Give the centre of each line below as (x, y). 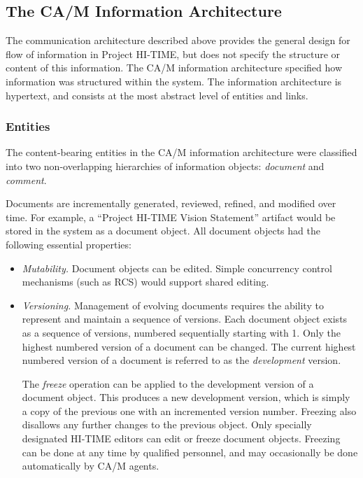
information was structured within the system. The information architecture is (174, 81)
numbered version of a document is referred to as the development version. (181, 360)
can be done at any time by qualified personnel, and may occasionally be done (190, 452)
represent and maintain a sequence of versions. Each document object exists (185, 319)
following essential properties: (69, 244)
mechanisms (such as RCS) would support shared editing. (145, 282)
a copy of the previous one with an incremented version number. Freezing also (189, 410)
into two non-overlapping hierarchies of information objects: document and (165, 166)
